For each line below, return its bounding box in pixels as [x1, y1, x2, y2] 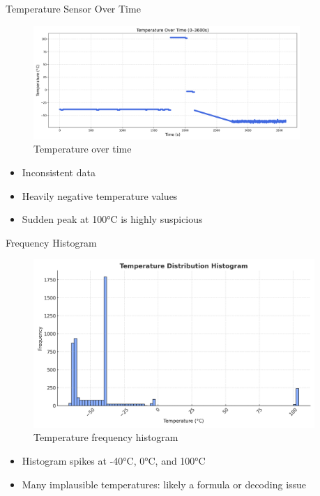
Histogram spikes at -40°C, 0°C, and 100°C [22, 454, 206, 468]
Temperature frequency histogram [33, 430, 178, 444]
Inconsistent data [22, 165, 96, 179]
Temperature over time [33, 141, 132, 156]
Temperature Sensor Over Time [6, 1, 141, 15]
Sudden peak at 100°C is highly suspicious [22, 212, 203, 226]
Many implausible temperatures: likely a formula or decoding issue [22, 476, 307, 491]
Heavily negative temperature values [22, 188, 178, 203]
